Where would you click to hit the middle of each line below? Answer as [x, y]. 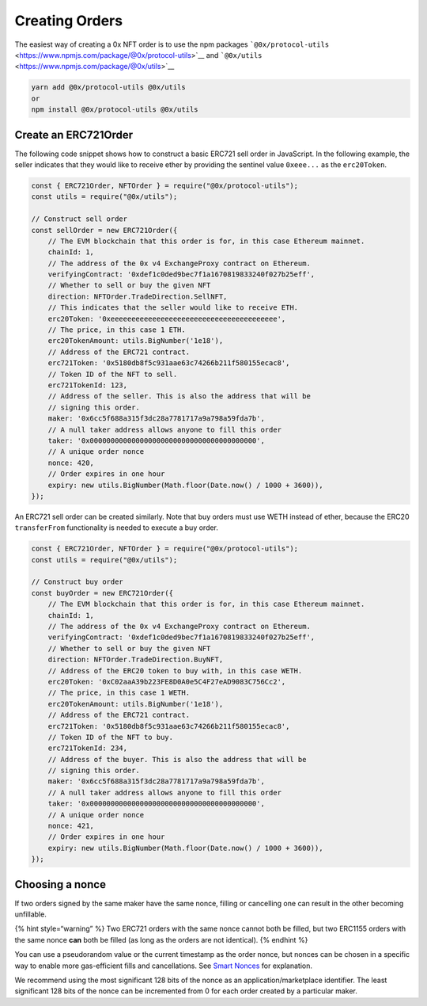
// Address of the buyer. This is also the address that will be [177, 759]
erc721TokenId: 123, [88, 385]
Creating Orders [68, 21]
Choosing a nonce [60, 884]
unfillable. [30, 914]
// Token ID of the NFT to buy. [111, 737]
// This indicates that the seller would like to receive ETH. [173, 308]
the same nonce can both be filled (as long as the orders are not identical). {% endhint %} [161, 939]
